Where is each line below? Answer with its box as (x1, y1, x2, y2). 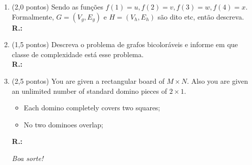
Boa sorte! (12, 152, 44, 163)
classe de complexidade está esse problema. (12, 49, 144, 59)
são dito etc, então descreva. (157, 11, 244, 22)
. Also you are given (187, 75, 248, 86)
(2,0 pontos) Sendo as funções (12, 2, 104, 12)
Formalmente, (12, 11, 54, 22)
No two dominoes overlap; (24, 119, 103, 129)
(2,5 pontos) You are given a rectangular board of (12, 75, 165, 86)
